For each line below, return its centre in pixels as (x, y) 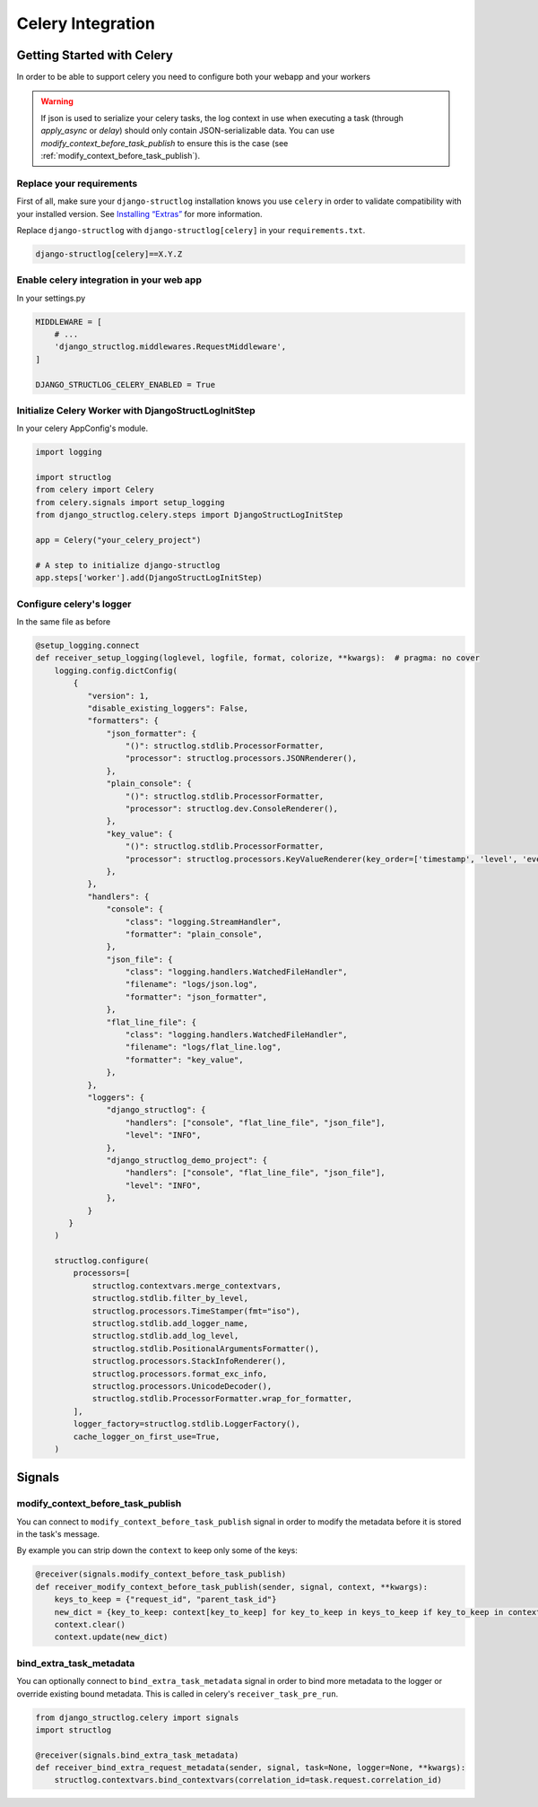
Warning (57, 101)
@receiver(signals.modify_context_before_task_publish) (161, 1574)
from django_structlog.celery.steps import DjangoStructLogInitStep (189, 515)
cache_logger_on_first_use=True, (147, 1436)
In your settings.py (51, 298)
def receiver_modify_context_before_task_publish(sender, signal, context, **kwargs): (232, 1587)
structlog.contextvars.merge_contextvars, (187, 1286)
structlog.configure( (102, 1261)
